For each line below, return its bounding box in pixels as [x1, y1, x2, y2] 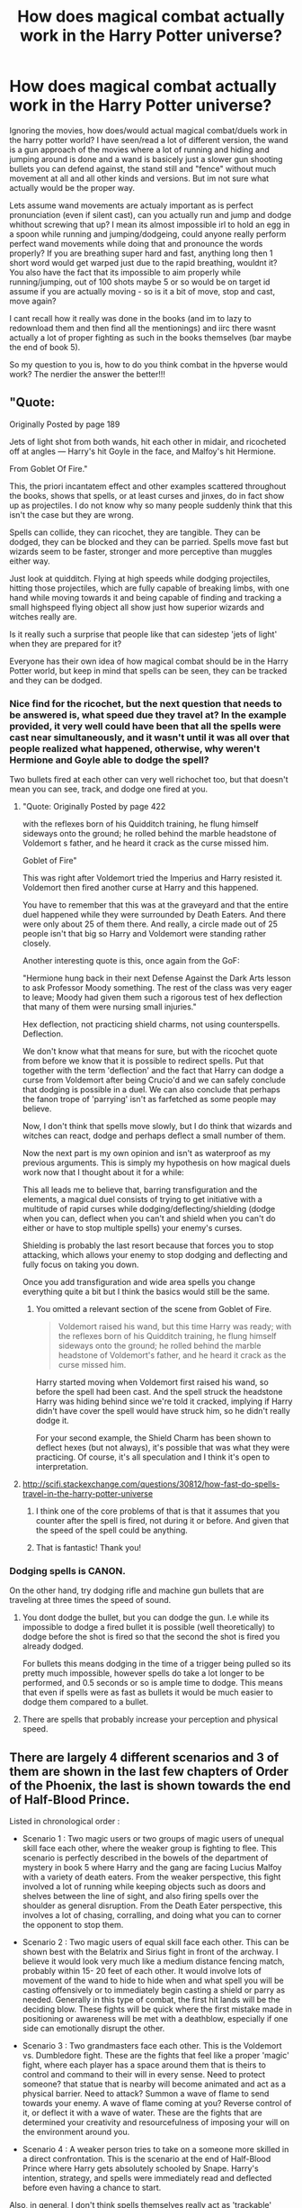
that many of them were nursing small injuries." [22, 1001, 197, 1012]
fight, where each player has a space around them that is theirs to [22, 2059, 267, 2070]
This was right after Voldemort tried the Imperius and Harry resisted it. [22, 873, 283, 883]
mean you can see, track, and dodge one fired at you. [9, 783, 209, 794]
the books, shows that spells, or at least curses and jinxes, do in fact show [9, 490, 285, 501]
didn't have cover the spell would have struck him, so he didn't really [35, 1406, 290, 1416]
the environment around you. [22, 2127, 130, 2138]
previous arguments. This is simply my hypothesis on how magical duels [22, 1157, 290, 1168]
